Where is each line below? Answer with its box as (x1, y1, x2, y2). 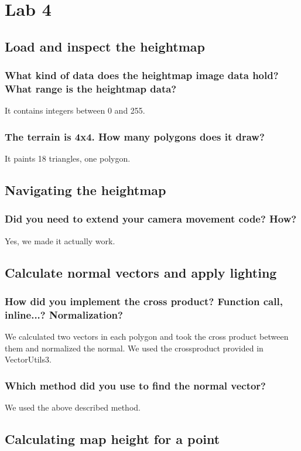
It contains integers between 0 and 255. (5, 104, 145, 117)
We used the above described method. (5, 401, 141, 414)
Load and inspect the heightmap (5, 37, 205, 55)
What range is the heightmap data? (5, 81, 177, 95)
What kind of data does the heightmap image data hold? (5, 68, 279, 83)
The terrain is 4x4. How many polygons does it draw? (5, 129, 265, 143)
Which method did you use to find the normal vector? (5, 378, 266, 392)
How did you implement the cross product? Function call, (5, 294, 283, 308)
